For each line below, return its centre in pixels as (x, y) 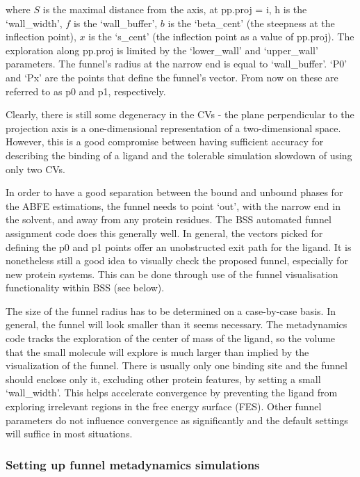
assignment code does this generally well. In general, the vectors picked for (164, 233)
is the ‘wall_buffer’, (115, 23)
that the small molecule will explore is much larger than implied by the (157, 351)
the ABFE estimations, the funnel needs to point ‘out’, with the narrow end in (173, 205)
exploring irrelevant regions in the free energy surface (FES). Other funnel (164, 406)
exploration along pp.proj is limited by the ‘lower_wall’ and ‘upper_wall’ (162, 50)
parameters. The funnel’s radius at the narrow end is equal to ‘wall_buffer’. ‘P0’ (177, 64)
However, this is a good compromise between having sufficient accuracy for (165, 142)
